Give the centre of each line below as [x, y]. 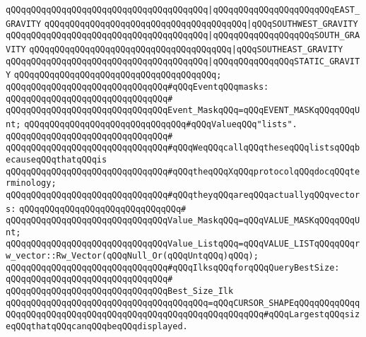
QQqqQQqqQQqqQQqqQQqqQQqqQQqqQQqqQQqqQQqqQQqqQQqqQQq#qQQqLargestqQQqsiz [183, 315]
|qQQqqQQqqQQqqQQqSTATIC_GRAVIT [284, 61]
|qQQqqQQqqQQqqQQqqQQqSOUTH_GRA [284, 36]
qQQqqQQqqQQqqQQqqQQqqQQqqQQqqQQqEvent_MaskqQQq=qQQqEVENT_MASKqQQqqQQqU [183, 111]
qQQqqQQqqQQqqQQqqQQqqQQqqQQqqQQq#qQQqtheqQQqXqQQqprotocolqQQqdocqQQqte [183, 171]
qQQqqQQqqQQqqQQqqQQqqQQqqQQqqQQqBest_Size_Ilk [120, 291]
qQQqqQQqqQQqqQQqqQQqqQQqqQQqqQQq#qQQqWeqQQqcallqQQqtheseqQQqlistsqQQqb [183, 148]
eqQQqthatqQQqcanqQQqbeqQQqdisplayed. [97, 327]
